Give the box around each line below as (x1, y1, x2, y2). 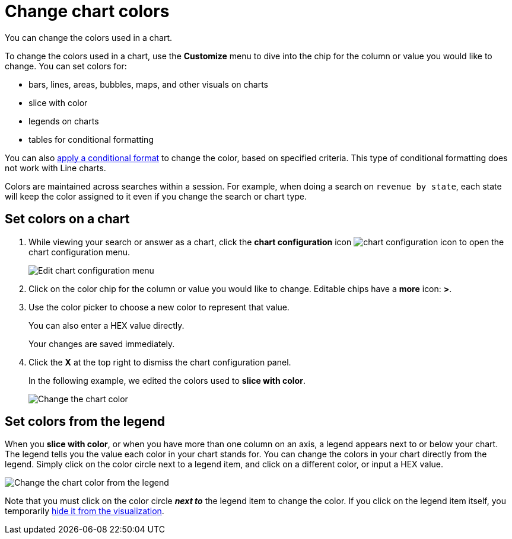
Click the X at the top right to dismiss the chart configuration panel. (28, 357, 291, 367)
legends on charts (28, 115, 99, 126)
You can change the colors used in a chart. (5, 32, 173, 43)
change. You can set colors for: (5, 60, 127, 71)
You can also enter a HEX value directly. (28, 320, 185, 331)
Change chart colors (5, 1, 170, 21)
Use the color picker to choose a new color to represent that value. (28, 301, 290, 312)
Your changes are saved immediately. (28, 338, 175, 349)
